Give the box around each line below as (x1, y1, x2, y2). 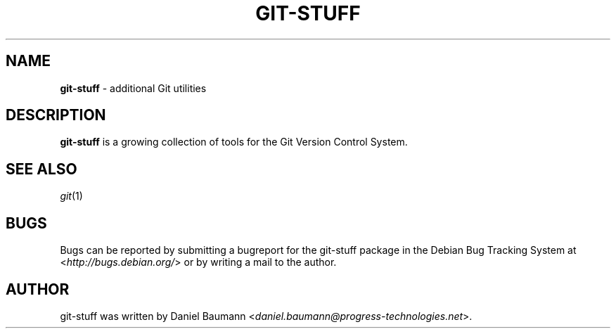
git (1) (60, 190, 83, 203)
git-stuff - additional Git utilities (60, 82, 207, 94)
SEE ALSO (6, 160, 77, 178)
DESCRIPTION (6, 106, 106, 124)
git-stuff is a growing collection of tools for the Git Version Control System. (60, 136, 408, 148)
